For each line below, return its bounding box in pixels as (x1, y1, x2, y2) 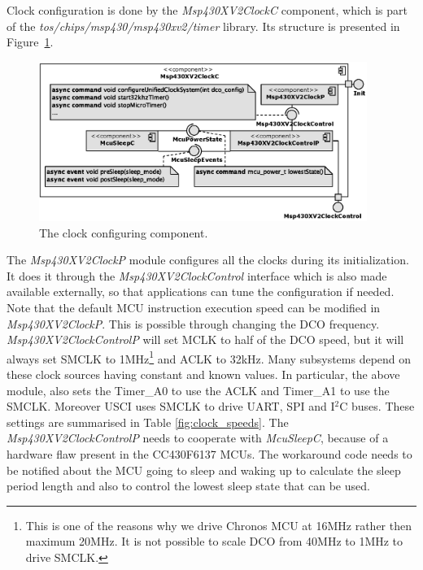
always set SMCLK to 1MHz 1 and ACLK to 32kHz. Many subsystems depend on (7, 347, 412, 367)
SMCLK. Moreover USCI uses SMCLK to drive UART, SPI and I (7, 398, 335, 415)
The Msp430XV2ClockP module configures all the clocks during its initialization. (7, 251, 409, 268)
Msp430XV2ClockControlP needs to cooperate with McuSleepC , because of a (7, 429, 389, 446)
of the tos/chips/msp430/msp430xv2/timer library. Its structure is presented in (7, 17, 400, 34)
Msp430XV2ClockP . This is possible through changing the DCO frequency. (7, 315, 380, 332)
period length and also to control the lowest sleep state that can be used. (7, 477, 370, 494)
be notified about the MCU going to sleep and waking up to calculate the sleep (7, 461, 401, 478)
